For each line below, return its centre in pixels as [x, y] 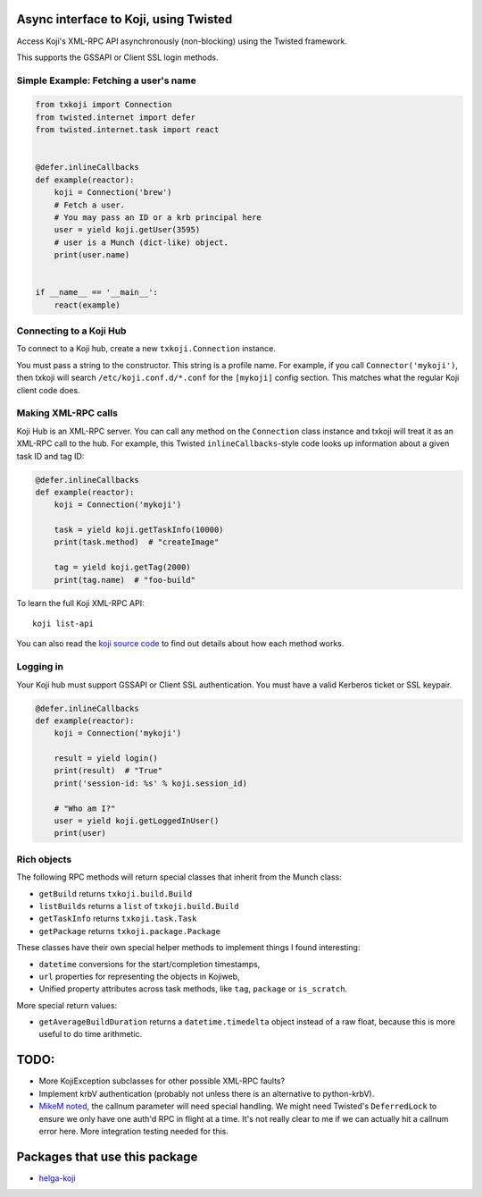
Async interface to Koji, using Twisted [125, 19]
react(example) [87, 305]
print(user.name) [92, 255]
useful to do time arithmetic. [91, 1034]
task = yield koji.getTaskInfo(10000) [139, 530]
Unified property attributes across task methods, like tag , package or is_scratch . [193, 989]
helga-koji [57, 1178]
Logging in [40, 667]
